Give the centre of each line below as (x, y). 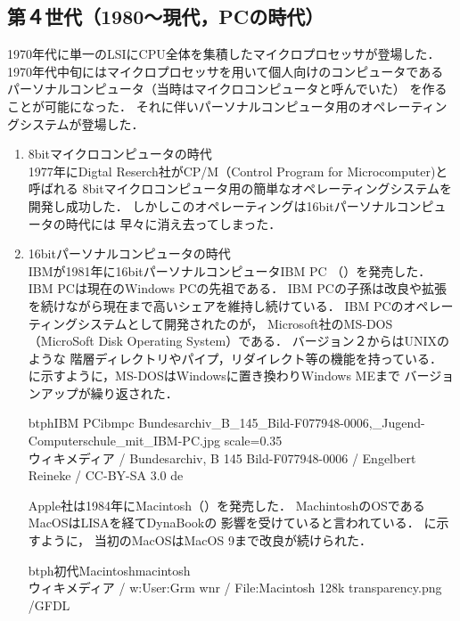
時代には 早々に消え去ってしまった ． (173, 223)
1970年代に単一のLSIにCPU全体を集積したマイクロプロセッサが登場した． (224, 54)
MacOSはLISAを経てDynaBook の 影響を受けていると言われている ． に (232, 523)
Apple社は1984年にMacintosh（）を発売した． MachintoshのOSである (226, 505)
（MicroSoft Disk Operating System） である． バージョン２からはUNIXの (238, 341)
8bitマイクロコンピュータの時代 (120, 154)
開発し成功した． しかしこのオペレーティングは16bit (181, 205)
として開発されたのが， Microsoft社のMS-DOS (260, 323)
